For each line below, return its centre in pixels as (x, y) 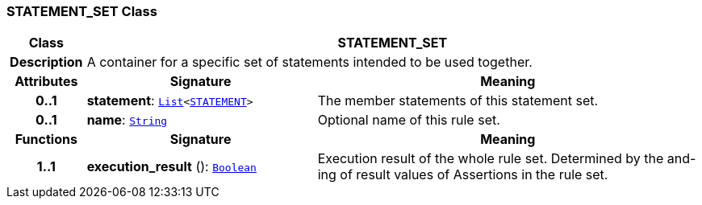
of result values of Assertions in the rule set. (474, 175)
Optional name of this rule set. (409, 120)
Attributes (46, 82)
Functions (46, 139)
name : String (127, 120)
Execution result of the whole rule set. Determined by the (491, 159)
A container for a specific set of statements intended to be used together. (309, 62)
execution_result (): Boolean (171, 167)
